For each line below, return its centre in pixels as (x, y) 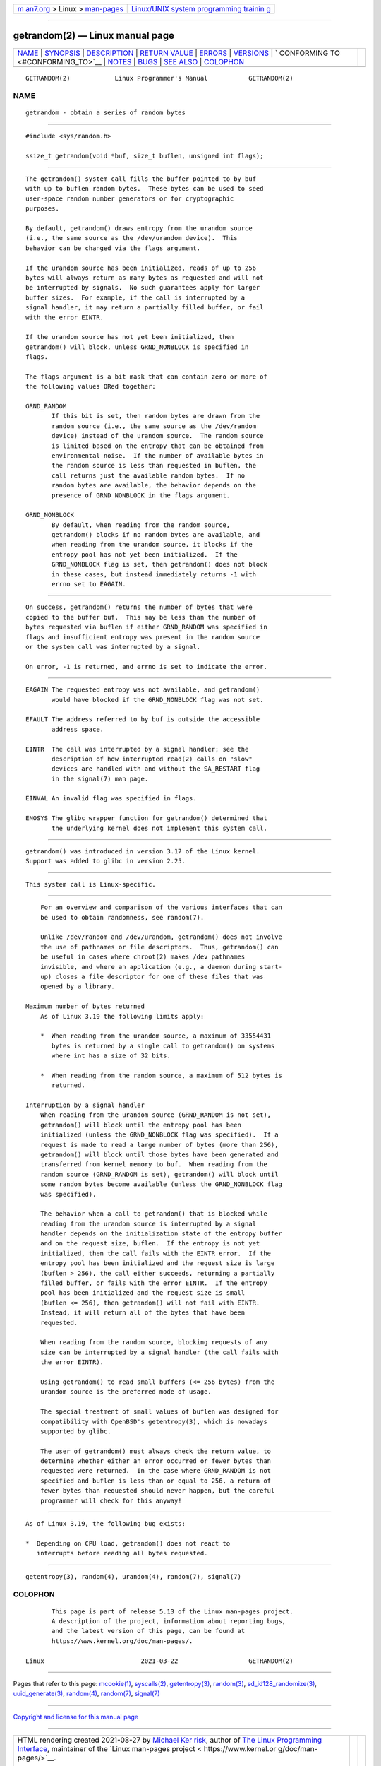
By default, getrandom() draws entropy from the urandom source (139, 228)
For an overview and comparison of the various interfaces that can (161, 907)
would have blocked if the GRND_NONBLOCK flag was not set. (158, 700)
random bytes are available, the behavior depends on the (154, 485)
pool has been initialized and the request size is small (143, 1293)
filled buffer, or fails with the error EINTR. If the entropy (153, 1283)
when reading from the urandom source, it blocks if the (152, 545)
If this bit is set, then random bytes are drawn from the (156, 416)
